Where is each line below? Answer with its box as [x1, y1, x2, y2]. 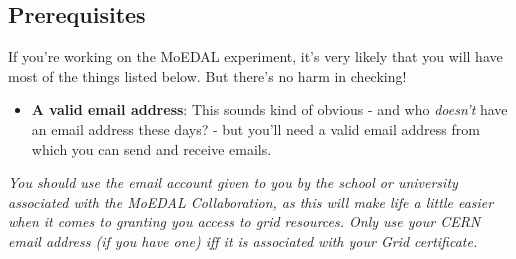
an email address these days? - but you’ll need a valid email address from [31, 118, 480, 139]
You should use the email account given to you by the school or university [8, 172, 458, 193]
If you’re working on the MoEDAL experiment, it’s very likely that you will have [8, 46, 503, 67]
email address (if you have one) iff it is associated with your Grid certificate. [8, 230, 478, 251]
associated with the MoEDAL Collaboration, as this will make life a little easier [8, 191, 494, 212]
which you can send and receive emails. [31, 138, 272, 159]
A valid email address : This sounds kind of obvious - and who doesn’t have [31, 99, 508, 120]
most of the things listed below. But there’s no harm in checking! [8, 65, 407, 86]
